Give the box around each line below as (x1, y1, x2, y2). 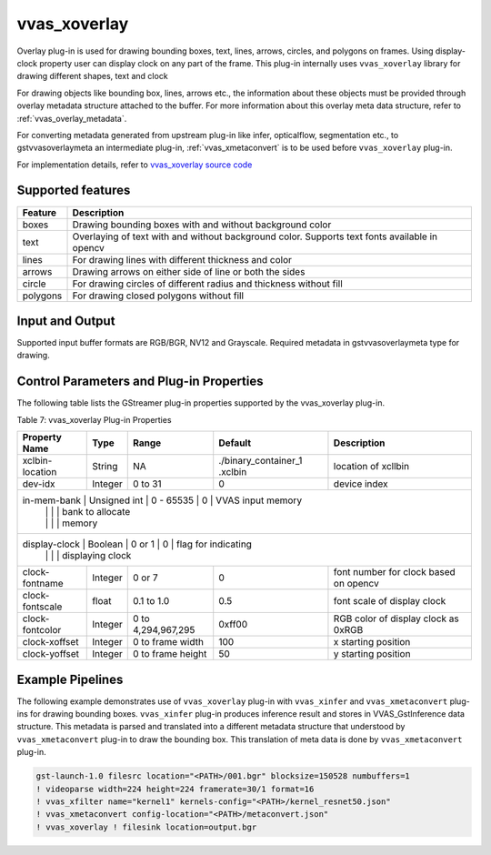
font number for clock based (333, 566, 456, 578)
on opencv (333, 578, 379, 590)
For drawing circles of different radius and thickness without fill (72, 277, 343, 290)
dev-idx (22, 478, 55, 490)
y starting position (333, 648, 411, 660)
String (92, 460, 118, 473)
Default (218, 437, 252, 449)
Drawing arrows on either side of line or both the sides (72, 265, 306, 277)
